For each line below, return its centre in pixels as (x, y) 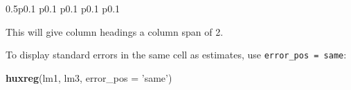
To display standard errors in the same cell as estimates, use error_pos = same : (176, 55)
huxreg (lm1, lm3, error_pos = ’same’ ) (89, 77)
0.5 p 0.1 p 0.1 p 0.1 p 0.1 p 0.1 (63, 8)
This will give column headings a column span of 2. (115, 31)
